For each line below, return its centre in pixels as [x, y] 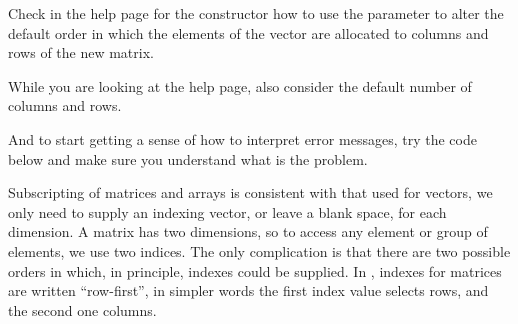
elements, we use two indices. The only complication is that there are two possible [259, 250]
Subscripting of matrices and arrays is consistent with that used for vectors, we [250, 192]
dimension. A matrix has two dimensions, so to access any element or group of [248, 231]
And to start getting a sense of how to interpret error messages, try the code [242, 138]
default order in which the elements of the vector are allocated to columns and [248, 32]
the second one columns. [82, 309]
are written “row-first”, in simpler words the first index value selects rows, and [248, 290]
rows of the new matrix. [81, 52]
